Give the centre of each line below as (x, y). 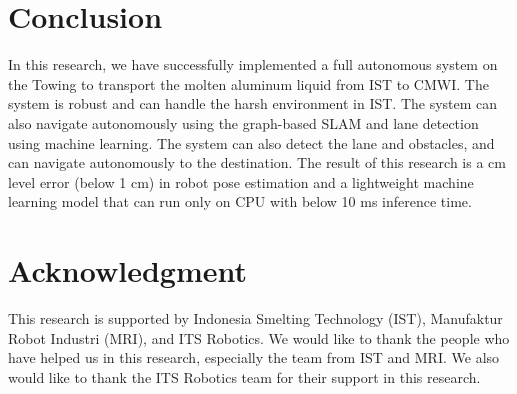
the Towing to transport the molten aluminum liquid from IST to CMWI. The (248, 83)
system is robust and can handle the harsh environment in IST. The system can (253, 103)
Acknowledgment (127, 270)
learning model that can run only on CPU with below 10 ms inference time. (240, 201)
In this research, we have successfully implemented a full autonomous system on (253, 64)
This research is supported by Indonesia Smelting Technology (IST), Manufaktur (255, 318)
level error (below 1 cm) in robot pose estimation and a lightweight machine (241, 181)
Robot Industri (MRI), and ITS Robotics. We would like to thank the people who (259, 337)
